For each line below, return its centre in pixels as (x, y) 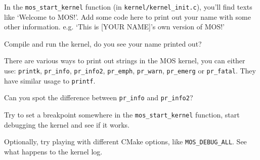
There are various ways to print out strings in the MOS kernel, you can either (125, 61)
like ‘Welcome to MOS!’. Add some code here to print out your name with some (127, 16)
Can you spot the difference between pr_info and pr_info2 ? (99, 97)
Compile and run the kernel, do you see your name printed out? (103, 43)
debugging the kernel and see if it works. (67, 124)
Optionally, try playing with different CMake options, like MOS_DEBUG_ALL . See (125, 142)
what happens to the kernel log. (53, 151)
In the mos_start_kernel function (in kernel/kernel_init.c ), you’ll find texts (128, 7)
